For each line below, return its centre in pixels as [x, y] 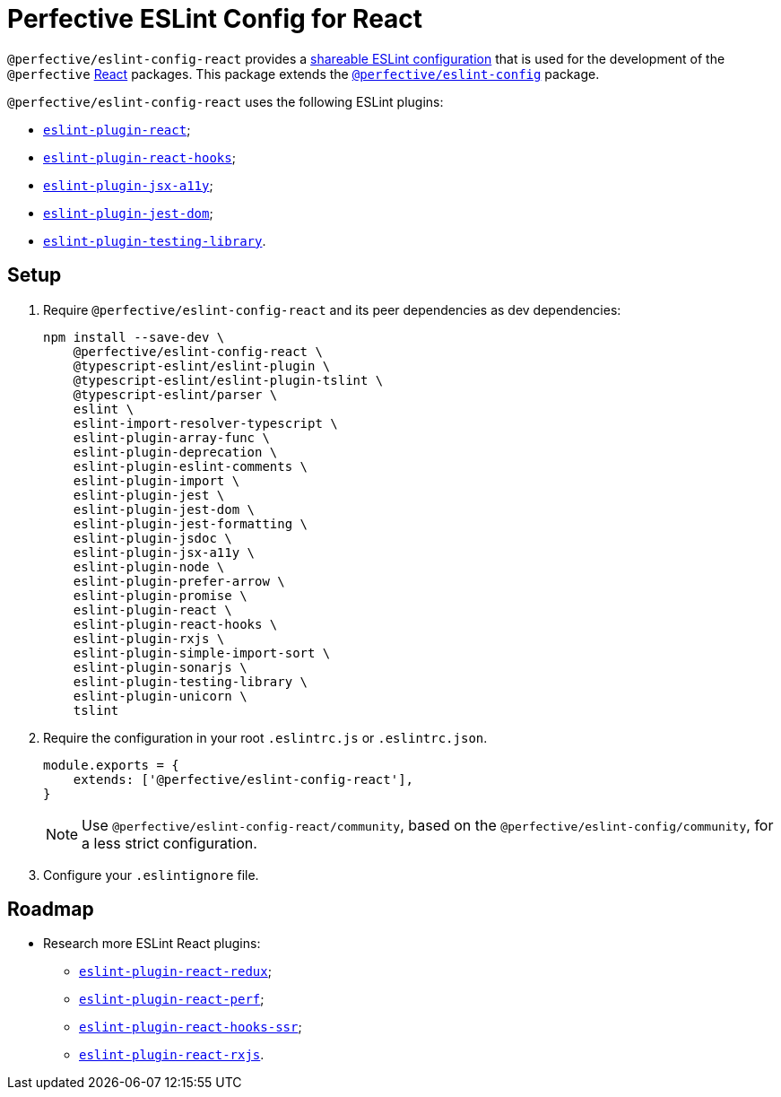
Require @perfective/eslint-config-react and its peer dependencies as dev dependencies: [332, 309]
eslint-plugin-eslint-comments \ [191, 466]
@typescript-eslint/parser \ [175, 394]
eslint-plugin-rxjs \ [149, 638]
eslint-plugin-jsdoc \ [152, 538]
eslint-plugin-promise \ [160, 595]
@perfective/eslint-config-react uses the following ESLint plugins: [226, 101]
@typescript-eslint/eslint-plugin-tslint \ [228, 380]
